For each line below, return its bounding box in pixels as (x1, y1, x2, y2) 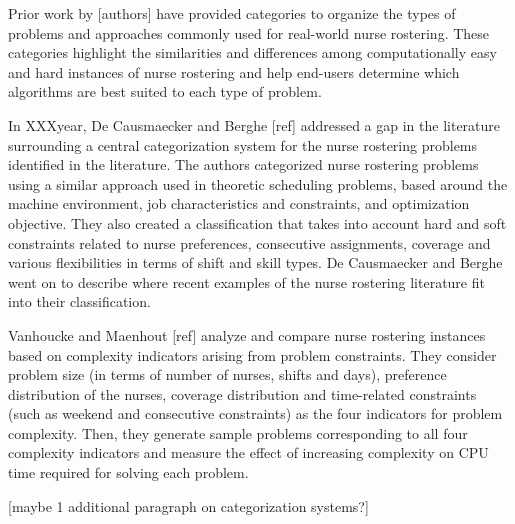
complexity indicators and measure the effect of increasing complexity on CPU (8, 442, 489, 463)
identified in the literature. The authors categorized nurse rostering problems (8, 154, 479, 175)
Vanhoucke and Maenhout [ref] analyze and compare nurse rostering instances (8, 324, 486, 345)
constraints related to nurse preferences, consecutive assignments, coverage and (8, 232, 491, 253)
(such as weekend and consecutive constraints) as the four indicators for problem (8, 403, 503, 424)
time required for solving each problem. (8, 462, 249, 483)
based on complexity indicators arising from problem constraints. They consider (8, 344, 497, 365)
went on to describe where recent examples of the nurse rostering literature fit (8, 271, 485, 292)
